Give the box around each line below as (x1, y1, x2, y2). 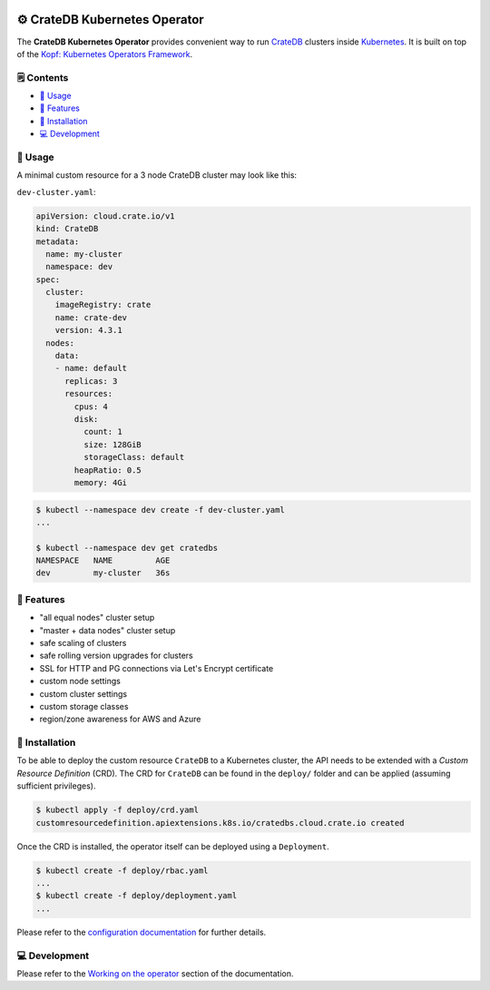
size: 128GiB (83, 439, 142, 449)
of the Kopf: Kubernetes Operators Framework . (16, 48, 193, 59)
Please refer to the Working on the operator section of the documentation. (16, 967, 294, 979)
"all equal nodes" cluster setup (39, 613, 155, 623)
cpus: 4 (73, 401, 109, 412)
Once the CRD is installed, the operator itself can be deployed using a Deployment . (16, 840, 330, 852)
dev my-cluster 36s (35, 568, 171, 578)
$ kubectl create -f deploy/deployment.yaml (35, 890, 238, 901)
